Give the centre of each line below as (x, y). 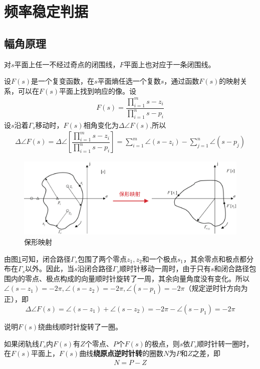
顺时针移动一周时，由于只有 (165, 268)
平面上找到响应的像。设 (98, 90)
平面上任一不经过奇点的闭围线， (67, 64)
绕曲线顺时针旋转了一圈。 (80, 326)
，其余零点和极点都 (215, 258)
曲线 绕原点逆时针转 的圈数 (121, 353)
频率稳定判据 (46, 11)
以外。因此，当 (50, 268)
